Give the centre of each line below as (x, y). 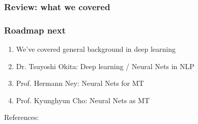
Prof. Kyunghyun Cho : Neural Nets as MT (83, 100)
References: (22, 117)
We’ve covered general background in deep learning (96, 49)
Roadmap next (35, 30)
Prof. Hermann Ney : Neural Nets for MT (80, 83)
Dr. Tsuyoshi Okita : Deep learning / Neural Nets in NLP (105, 66)
